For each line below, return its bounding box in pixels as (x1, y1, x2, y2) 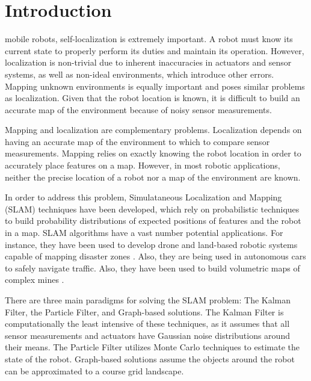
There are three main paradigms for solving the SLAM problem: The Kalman (5, 294, 291, 306)
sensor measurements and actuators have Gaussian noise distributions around (5, 329, 290, 341)
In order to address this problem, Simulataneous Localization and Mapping (5, 191, 282, 203)
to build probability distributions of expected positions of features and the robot (5, 214, 301, 227)
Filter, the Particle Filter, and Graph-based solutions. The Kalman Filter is (5, 305, 284, 318)
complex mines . (5, 273, 64, 286)
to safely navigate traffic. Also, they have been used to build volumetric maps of (5, 261, 300, 274)
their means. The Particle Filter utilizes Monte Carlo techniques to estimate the (5, 341, 300, 353)
